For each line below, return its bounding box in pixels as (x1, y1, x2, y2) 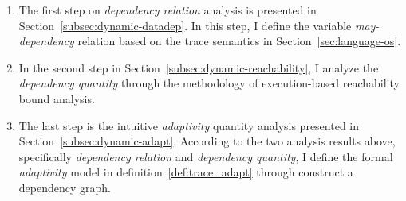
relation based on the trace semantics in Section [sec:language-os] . (77, 33, 401, 49)
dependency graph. (18, 179, 111, 195)
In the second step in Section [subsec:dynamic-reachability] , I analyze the (18, 59, 379, 75)
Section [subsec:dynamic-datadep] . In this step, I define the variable (18, 17, 352, 33)
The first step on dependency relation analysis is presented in (18, 2, 317, 17)
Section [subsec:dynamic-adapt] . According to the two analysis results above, (18, 133, 396, 149)
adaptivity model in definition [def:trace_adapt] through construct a (18, 164, 353, 180)
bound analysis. (18, 90, 95, 106)
